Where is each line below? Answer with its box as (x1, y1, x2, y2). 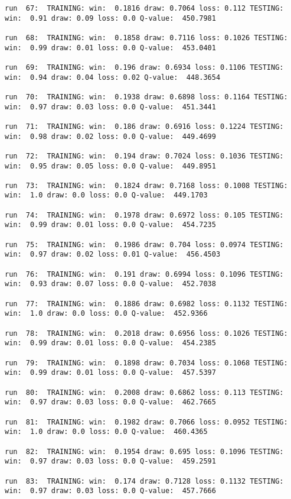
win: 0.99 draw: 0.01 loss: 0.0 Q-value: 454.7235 (5, 221, 216, 229)
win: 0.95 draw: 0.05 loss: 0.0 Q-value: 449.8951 (5, 161, 216, 170)
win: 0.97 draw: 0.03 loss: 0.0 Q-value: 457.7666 (5, 487, 216, 495)
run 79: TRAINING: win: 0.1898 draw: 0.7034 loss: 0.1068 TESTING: (5, 358, 288, 367)
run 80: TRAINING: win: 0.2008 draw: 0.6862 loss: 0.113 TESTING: (5, 388, 284, 397)
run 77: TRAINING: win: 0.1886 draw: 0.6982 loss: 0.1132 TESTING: (5, 299, 288, 308)
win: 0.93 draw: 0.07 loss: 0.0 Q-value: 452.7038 (5, 280, 216, 289)
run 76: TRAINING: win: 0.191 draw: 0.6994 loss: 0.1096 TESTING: (5, 270, 284, 278)
